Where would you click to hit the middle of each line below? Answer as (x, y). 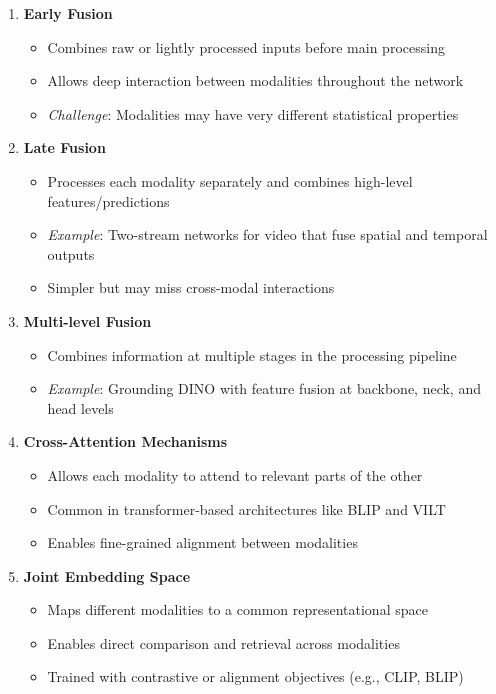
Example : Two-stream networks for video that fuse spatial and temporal (267, 234)
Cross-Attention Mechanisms (125, 441)
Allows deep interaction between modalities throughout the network (255, 80)
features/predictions (108, 200)
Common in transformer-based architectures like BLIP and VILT (246, 508)
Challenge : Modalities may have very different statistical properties (253, 113)
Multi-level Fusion (87, 320)
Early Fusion (68, 13)
